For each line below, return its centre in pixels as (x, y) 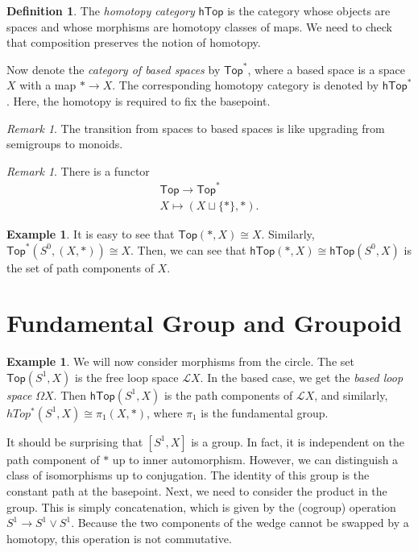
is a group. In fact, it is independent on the (298, 441)
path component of (53, 459)
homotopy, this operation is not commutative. (119, 538)
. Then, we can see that (188, 249)
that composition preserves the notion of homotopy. (134, 42)
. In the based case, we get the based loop (302, 377)
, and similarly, (351, 394)
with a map (48, 85)
